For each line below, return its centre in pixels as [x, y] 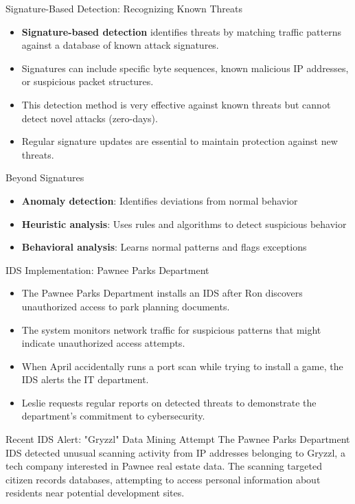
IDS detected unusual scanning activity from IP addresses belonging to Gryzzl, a [175, 452]
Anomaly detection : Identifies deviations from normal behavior [160, 200]
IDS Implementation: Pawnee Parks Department [107, 270]
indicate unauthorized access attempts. [103, 343]
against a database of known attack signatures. [120, 45]
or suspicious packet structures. [88, 81]
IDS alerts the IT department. [85, 379]
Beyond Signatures [45, 177]
